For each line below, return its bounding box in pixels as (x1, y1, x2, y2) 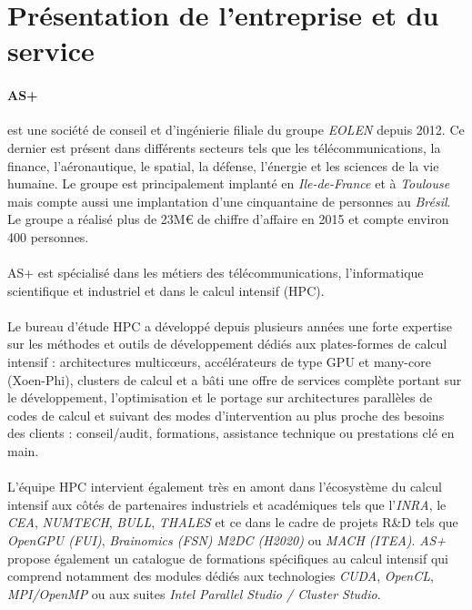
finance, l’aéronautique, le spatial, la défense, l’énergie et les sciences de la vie (7, 156, 439, 175)
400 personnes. (7, 227, 89, 246)
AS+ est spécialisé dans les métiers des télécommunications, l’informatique (7, 263, 424, 282)
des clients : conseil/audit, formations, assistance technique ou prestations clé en (7, 423, 455, 442)
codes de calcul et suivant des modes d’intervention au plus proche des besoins (7, 405, 445, 424)
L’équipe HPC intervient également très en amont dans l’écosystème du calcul (7, 477, 442, 496)
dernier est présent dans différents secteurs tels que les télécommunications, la (7, 137, 441, 157)
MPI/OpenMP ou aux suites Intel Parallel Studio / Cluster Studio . (7, 584, 381, 603)
